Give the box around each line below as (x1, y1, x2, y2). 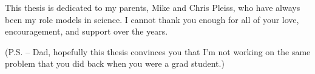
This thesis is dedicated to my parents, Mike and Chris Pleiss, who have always (5, 1, 300, 13)
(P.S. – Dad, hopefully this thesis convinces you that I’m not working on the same (5, 45, 311, 58)
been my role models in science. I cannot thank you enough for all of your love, (5, 13, 299, 25)
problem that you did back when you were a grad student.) (5, 57, 225, 70)
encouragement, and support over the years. (5, 25, 168, 38)
